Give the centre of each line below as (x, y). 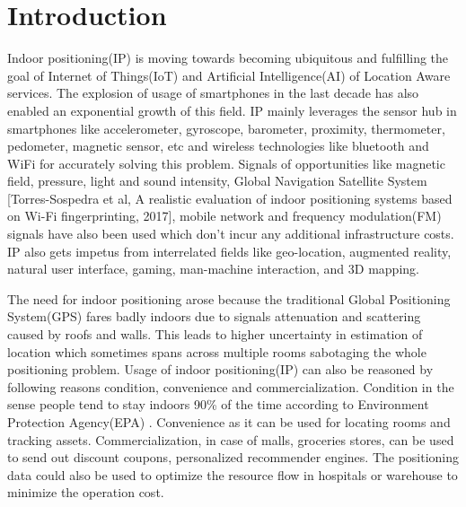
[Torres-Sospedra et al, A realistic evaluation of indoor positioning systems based (230, 198)
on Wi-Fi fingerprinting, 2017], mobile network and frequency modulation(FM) (224, 216)
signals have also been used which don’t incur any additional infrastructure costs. (231, 234)
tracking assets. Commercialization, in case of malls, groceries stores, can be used (231, 439)
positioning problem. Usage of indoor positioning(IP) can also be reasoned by (220, 369)
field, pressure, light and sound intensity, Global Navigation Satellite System (217, 181)
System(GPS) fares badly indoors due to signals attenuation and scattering (214, 316)
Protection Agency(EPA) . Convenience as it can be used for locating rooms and (229, 422)
